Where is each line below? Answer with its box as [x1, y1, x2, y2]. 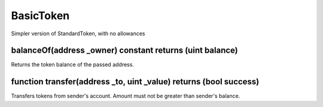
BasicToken [11, 9, 70, 22]
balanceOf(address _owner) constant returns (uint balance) [11, 45, 239, 56]
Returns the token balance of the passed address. [11, 61, 135, 68]
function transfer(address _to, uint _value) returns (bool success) [11, 77, 260, 87]
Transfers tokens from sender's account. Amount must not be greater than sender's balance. [11, 93, 240, 100]
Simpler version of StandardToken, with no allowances [11, 30, 145, 37]
